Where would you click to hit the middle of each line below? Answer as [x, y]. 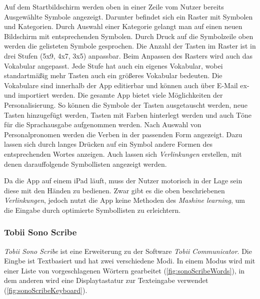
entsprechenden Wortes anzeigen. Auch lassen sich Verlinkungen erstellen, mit [123, 154]
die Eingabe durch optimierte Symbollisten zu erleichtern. [92, 210]
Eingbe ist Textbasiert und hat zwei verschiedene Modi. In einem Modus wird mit [130, 261]
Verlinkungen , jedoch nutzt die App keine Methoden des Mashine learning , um [124, 200]
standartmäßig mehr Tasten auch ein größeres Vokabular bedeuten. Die [113, 75]
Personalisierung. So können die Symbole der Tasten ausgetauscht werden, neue [126, 104]
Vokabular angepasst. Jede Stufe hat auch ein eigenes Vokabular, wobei [113, 65]
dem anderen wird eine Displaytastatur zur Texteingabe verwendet [106, 280]
